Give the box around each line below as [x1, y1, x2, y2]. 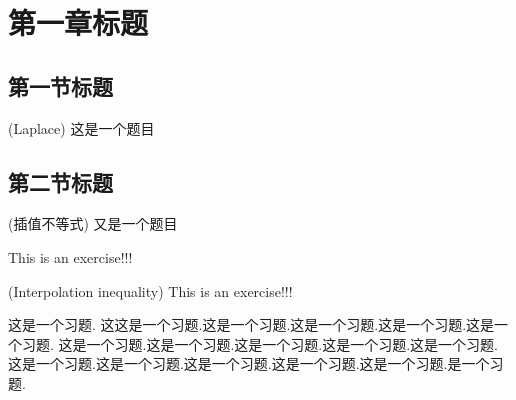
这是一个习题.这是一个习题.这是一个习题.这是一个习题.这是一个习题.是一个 [8, 353, 490, 374]
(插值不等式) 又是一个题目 [8, 213, 178, 234]
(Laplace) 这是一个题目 [8, 117, 155, 138]
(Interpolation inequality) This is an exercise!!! [8, 280, 293, 301]
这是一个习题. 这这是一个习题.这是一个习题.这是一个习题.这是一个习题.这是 [8, 314, 495, 335]
